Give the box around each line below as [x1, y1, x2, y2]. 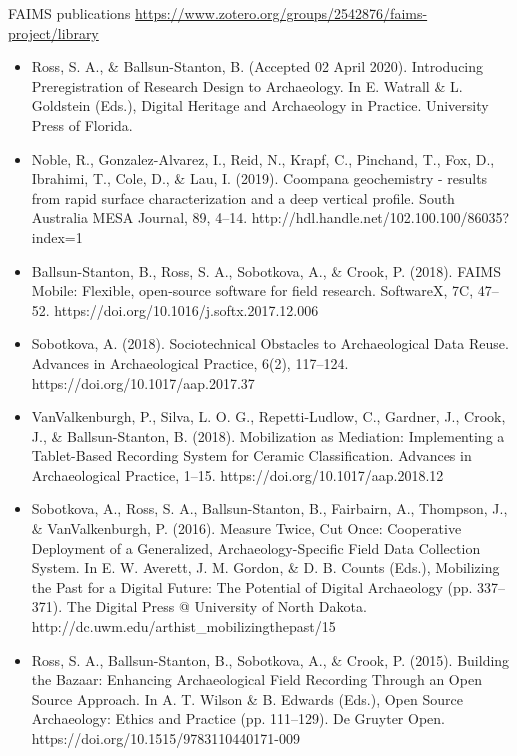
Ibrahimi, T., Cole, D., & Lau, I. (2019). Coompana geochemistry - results [31, 168, 488, 189]
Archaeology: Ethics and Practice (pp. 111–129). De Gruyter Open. [31, 708, 445, 729]
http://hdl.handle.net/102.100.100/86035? [251, 207, 510, 228]
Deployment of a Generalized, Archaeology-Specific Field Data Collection [31, 537, 481, 558]
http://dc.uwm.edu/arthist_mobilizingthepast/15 [31, 616, 336, 637]
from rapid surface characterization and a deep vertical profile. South [31, 187, 455, 208]
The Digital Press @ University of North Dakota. [66, 596, 367, 617]
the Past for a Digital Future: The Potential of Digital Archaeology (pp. [31, 576, 473, 597]
